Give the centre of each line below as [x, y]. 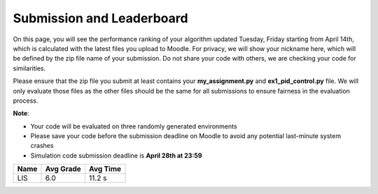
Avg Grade [63, 169]
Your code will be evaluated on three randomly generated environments [134, 126]
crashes [42, 146]
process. [26, 100]
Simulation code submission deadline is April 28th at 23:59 [116, 155]
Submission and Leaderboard [100, 18]
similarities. [29, 68]
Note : [21, 113]
